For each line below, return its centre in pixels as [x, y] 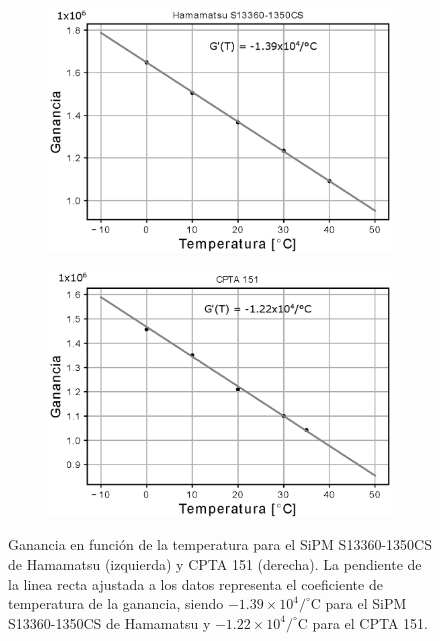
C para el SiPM [358, 603]
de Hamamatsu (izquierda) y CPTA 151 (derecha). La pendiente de [215, 563]
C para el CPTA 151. [362, 622]
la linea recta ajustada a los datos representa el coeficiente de [195, 583]
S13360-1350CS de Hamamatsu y [109, 622]
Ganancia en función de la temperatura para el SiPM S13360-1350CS [220, 544]
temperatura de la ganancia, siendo [116, 603]
